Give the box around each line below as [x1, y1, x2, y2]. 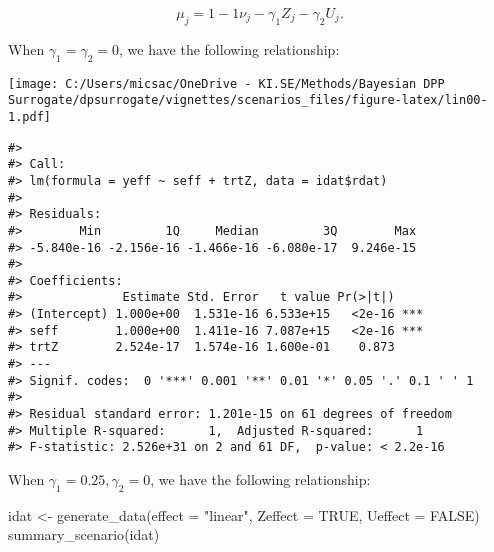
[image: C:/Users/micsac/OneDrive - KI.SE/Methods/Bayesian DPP [8, 76, 445, 91]
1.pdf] [8, 109, 51, 124]
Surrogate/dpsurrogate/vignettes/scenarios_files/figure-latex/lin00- [8, 93, 488, 108]
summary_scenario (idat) [8, 524, 160, 545]
